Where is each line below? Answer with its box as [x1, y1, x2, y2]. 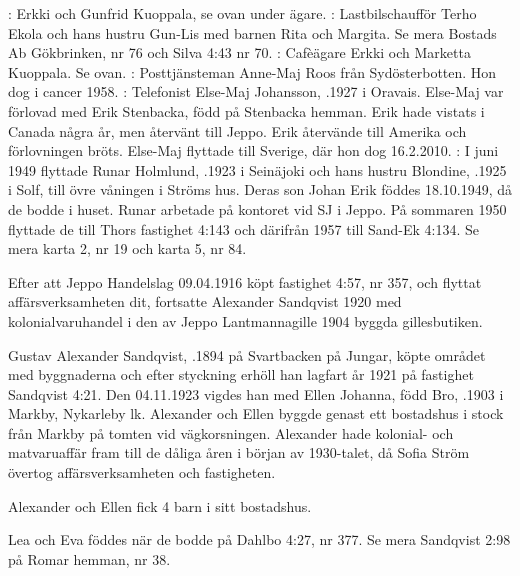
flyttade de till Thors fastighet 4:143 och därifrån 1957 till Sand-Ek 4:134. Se [8, 218, 480, 239]
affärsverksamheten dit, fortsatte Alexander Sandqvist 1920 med [8, 291, 402, 312]
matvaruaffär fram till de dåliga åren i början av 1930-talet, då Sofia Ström [8, 442, 470, 463]
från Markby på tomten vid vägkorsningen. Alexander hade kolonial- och [8, 422, 454, 443]
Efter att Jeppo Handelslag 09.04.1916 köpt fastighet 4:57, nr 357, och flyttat [8, 271, 482, 292]
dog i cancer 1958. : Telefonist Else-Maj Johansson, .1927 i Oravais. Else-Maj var [8, 81, 504, 102]
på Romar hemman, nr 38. [8, 548, 171, 569]
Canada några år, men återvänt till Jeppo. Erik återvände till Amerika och [8, 120, 467, 141]
